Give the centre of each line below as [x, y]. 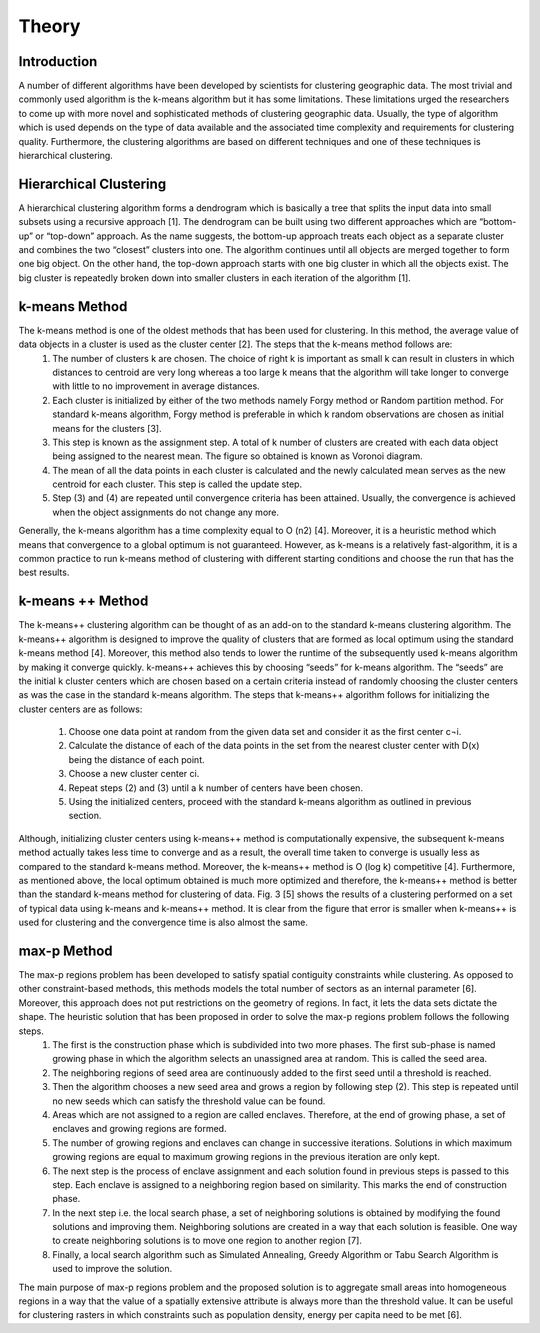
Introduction [58, 61]
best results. [44, 572]
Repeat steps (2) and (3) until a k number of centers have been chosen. [216, 787]
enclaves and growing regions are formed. [139, 1129]
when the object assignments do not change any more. [166, 512]
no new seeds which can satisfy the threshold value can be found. [189, 1101]
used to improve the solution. [112, 1269]
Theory [49, 26]
